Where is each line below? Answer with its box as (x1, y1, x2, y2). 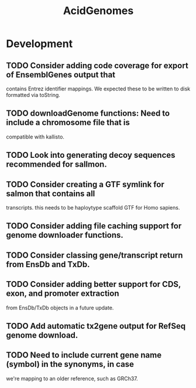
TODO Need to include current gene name (6, 350, 162, 360)
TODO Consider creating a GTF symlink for (6, 179, 165, 189)
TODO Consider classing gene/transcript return (6, 250, 183, 260)
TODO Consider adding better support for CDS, (6, 279, 181, 289)
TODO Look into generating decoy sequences (6, 150, 176, 160)
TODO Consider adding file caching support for (6, 221, 182, 231)
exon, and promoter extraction (6, 289, 119, 299)
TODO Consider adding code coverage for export (6, 60, 188, 70)
